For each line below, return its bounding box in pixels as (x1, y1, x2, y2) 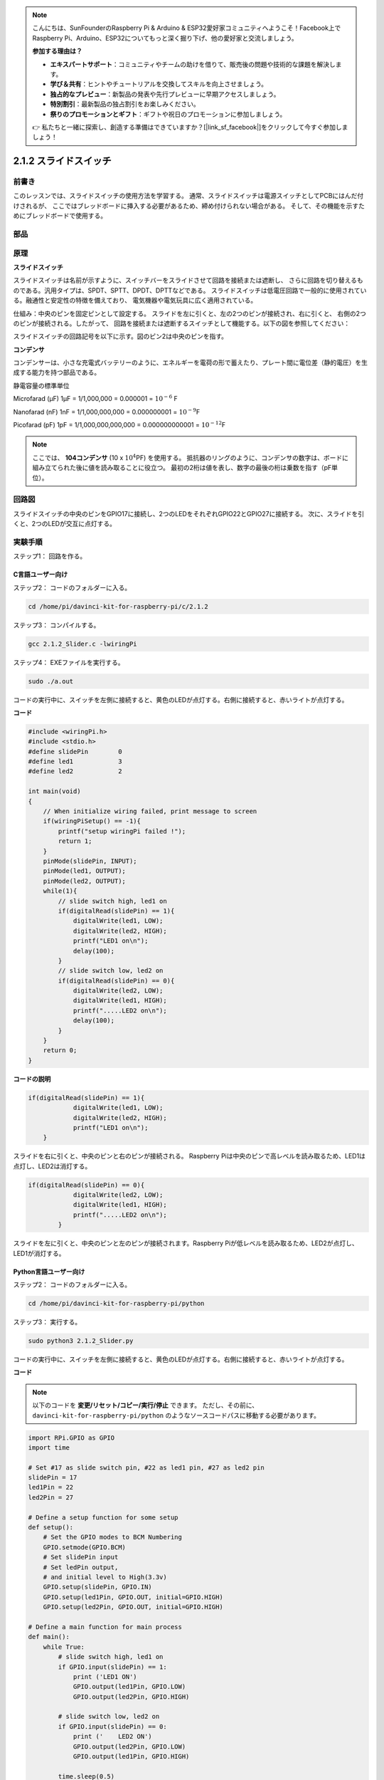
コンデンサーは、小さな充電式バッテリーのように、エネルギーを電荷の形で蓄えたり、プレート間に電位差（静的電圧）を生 (13, 358, 368, 367)
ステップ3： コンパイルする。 (13, 620, 100, 629)
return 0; (43, 1047, 78, 1054)
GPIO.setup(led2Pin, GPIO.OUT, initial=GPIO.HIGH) (43, 1603, 223, 1611)
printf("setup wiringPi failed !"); (58, 827, 186, 835)
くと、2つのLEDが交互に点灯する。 (13, 520, 117, 528)
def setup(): (28, 1524, 74, 1532)
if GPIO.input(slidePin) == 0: (58, 1722, 167, 1730)
